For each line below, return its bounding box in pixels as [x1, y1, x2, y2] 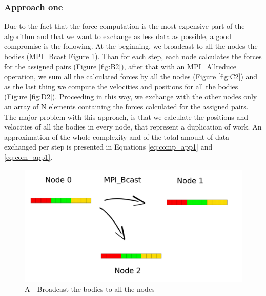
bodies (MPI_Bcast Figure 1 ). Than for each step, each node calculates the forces [4, 51, 262, 61]
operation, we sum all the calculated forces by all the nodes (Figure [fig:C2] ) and [4, 71, 258, 82]
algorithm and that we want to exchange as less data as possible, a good [4, 30, 232, 41]
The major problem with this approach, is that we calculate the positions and [4, 111, 249, 122]
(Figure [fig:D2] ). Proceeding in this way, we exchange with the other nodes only [4, 91, 257, 102]
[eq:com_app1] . [4, 151, 53, 162]
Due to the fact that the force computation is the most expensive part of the [4, 21, 245, 31]
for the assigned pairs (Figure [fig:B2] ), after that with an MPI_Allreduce [4, 61, 236, 71]
